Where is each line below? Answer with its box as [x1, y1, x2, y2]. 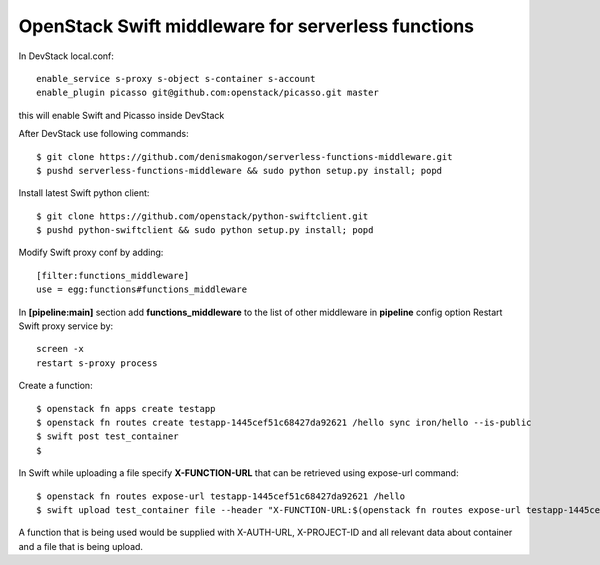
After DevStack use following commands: [18, 128, 189, 140]
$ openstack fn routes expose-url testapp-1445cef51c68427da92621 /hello [36, 490, 406, 502]
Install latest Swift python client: [18, 187, 150, 199]
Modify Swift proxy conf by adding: [18, 246, 164, 259]
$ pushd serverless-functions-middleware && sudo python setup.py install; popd [36, 165, 443, 176]
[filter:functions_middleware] [36, 270, 190, 281]
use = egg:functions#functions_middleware [36, 284, 248, 295]
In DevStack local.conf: [18, 50, 115, 62]
